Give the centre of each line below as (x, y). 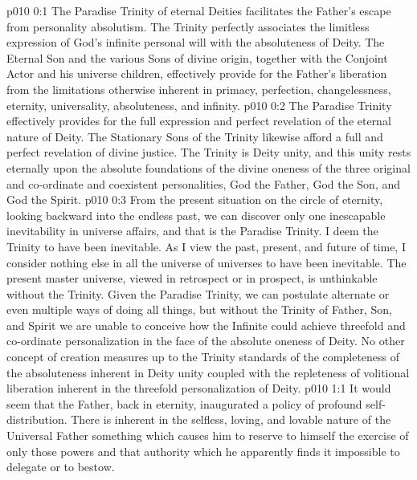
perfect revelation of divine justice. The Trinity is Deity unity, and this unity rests (209, 152)
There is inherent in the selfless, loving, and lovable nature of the (231, 419)
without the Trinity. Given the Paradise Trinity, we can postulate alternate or (198, 293)
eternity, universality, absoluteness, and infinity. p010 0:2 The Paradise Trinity (199, 105)
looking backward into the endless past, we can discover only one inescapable (196, 215)
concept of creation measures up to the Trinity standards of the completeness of (203, 357)
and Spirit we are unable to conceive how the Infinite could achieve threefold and (206, 325)
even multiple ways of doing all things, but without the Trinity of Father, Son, (199, 309)
